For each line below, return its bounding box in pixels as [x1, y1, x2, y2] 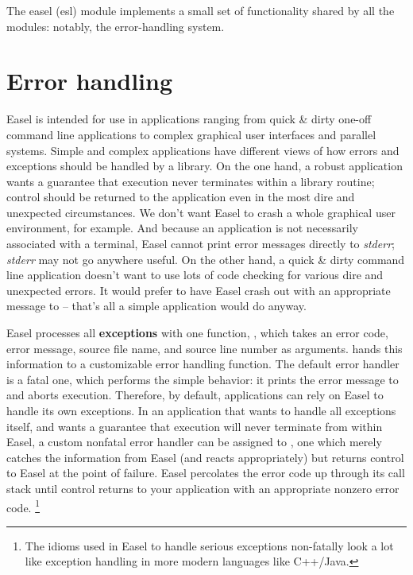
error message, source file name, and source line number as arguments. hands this [6, 340, 403, 356]
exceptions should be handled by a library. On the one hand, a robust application [6, 157, 403, 174]
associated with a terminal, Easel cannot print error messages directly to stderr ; [6, 235, 395, 252]
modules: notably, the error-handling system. [6, 17, 225, 34]
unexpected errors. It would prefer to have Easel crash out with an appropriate [6, 282, 391, 298]
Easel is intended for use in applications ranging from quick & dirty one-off [6, 111, 372, 127]
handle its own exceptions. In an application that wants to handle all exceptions [6, 402, 396, 418]
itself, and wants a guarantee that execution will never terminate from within [6, 418, 383, 434]
